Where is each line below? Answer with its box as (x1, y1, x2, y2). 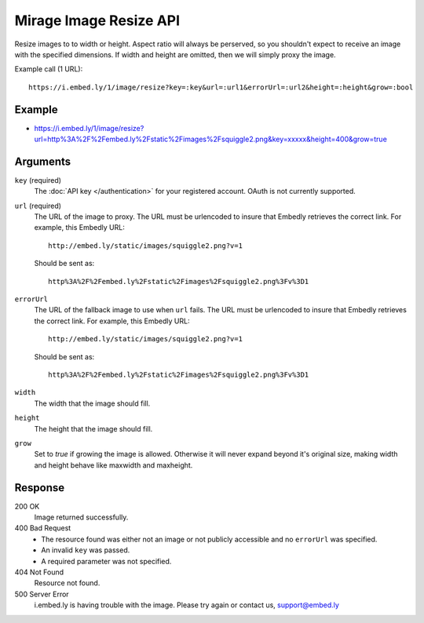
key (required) (14, 175, 62, 184)
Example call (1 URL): (14, 64, 83, 74)
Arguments (14, 155, 71, 168)
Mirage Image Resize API (14, 12, 181, 29)
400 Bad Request (14, 523, 71, 533)
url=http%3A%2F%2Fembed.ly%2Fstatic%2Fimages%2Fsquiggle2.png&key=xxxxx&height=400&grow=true (34, 134, 388, 144)
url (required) (14, 201, 62, 210)
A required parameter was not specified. (41, 556, 172, 566)
